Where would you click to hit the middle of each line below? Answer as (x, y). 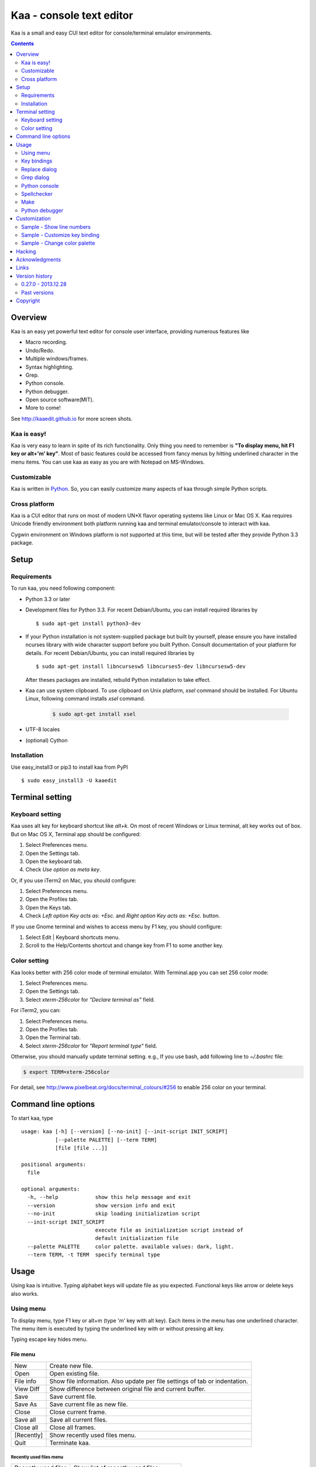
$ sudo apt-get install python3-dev (88, 623)
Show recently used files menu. (93, 1435)
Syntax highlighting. (49, 367)
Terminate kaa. (70, 1442)
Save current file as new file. (89, 1404)
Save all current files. (78, 1419)
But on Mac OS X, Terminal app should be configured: (76, 834)
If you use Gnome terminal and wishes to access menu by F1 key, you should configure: (116, 927)
